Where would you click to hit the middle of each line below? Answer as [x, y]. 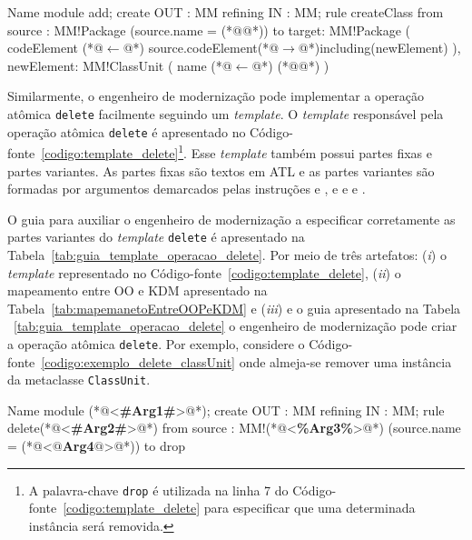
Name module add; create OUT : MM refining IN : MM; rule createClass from [226, 12]
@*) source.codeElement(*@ [201, 48]
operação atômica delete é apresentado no [127, 131]
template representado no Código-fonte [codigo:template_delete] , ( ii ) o [204, 272]
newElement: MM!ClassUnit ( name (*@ [120, 65]
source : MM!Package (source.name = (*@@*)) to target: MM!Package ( [209, 30]
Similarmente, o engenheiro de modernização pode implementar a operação [216, 96]
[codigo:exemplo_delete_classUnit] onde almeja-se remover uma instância [246, 361]
